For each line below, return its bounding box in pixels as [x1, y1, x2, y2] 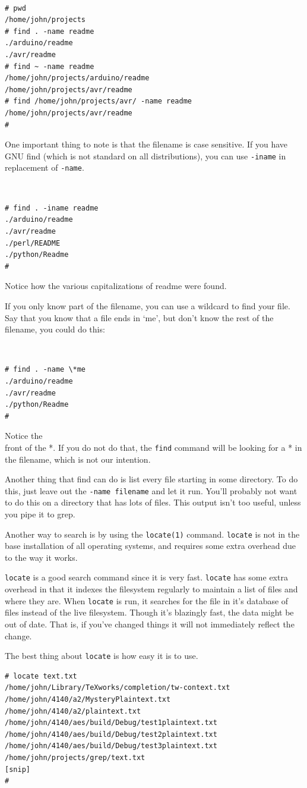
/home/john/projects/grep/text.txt [5, 753, 145, 762]
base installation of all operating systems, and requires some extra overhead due [5, 539, 296, 552]
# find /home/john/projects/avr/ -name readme [5, 97, 192, 106]
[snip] [5, 765, 30, 774]
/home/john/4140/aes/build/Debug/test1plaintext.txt [5, 718, 217, 727]
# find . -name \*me [5, 365, 86, 374]
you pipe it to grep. [5, 508, 75, 520]
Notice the [5, 429, 43, 442]
